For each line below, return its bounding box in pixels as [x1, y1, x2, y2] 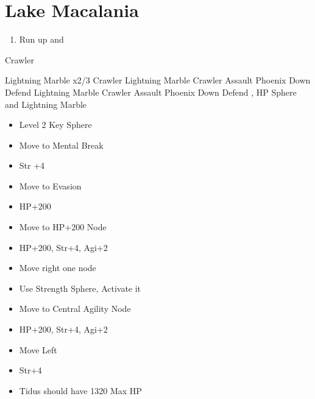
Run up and [19, 33, 64, 46]
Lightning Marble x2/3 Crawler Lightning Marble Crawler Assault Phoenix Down [5, 74, 311, 87]
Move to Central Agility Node [19, 302, 131, 315]
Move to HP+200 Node [19, 221, 107, 233]
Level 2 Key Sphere [19, 118, 92, 131]
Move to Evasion [19, 179, 82, 192]
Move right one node [19, 261, 96, 274]
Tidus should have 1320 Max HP [19, 384, 142, 397]
